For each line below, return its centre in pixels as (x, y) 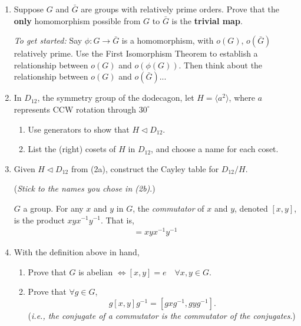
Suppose (29, 9)
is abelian (96, 271)
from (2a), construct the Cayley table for (145, 168)
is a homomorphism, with (168, 40)
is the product (39, 220)
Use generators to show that (79, 129)
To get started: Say (48, 40)
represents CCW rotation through (75, 109)
